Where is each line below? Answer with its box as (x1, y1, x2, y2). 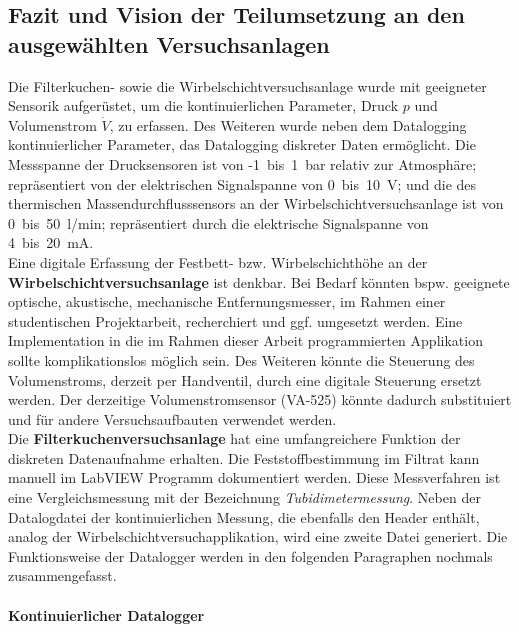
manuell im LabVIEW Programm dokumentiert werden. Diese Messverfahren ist (8, 467, 501, 488)
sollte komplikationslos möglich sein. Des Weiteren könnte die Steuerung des (8, 349, 475, 370)
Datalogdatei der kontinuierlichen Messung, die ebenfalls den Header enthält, (8, 506, 480, 527)
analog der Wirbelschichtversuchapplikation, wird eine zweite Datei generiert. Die (8, 526, 508, 547)
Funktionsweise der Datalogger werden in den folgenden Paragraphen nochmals (8, 545, 493, 566)
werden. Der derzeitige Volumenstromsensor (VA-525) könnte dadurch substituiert (8, 389, 512, 410)
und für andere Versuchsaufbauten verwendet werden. (8, 408, 337, 429)
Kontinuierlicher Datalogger (8, 604, 205, 625)
